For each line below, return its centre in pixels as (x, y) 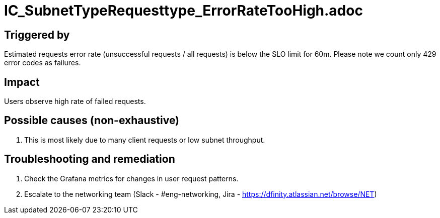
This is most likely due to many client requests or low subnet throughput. (145, 140)
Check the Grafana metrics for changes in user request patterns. (131, 178)
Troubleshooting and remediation (90, 159)
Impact (22, 82)
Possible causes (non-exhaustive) (92, 121)
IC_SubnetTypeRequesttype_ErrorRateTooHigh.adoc (184, 11)
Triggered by (37, 35)
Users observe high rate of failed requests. (75, 101)
